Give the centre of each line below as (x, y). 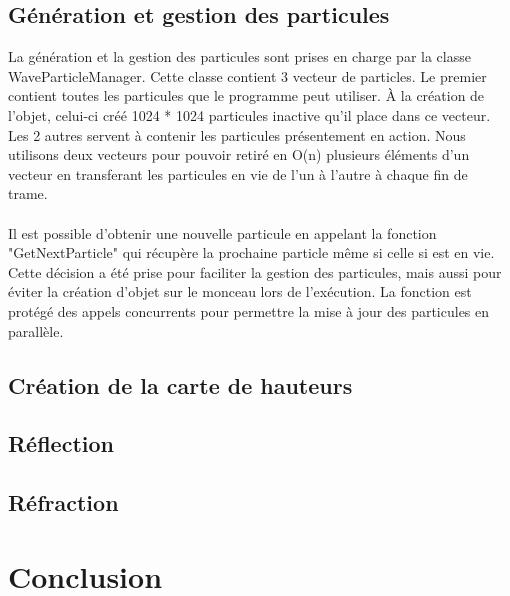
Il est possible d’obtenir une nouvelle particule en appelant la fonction (222, 232)
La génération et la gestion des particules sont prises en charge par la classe (239, 56)
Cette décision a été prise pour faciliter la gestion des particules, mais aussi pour (255, 271)
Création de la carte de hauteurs (180, 384)
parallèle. (36, 330)
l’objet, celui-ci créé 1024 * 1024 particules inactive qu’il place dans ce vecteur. (249, 114)
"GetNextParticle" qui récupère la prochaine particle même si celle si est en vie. (251, 252)
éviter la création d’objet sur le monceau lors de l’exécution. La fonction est (240, 291)
